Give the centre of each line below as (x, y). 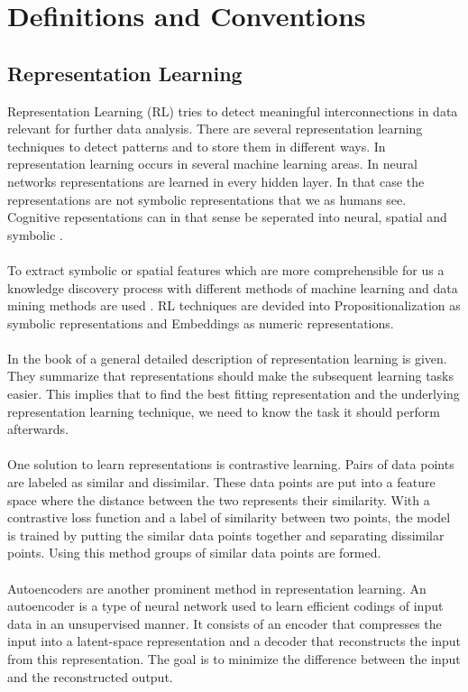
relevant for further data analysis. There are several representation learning (215, 129)
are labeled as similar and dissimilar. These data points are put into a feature (221, 482)
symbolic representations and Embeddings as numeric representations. (201, 323)
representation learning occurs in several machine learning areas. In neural (212, 164)
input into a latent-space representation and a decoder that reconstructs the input (234, 641)
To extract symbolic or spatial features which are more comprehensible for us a (226, 269)
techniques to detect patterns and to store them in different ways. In (197, 146)
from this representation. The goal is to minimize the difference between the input (234, 658)
